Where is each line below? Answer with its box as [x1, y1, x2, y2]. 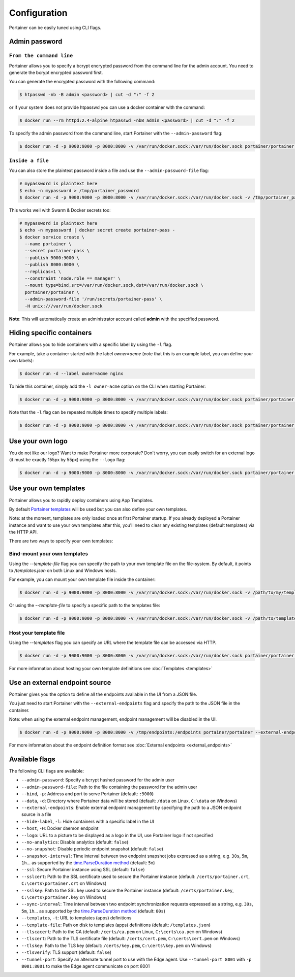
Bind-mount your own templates [9, 550, 88, 557]
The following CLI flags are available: [9, 768, 84, 774]
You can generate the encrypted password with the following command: [9, 79, 156, 85]
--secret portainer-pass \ [25, 248, 90, 254]
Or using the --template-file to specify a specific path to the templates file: [9, 603, 160, 608]
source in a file [21, 811, 52, 817]
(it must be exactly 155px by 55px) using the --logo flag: [9, 457, 125, 463]
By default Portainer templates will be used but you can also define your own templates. [9, 506, 187, 512]
